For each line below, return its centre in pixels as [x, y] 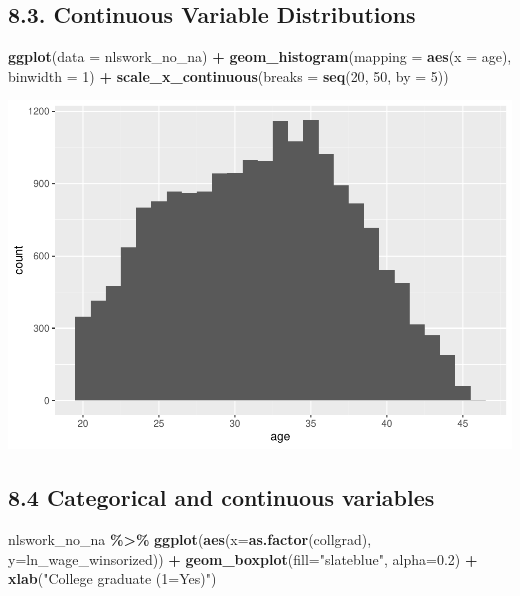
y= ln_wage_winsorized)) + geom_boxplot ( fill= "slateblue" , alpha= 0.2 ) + [243, 558]
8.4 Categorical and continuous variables [221, 497]
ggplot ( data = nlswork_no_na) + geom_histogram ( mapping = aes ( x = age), [260, 56]
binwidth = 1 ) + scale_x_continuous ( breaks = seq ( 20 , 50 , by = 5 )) [228, 75]
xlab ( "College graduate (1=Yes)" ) [112, 578]
